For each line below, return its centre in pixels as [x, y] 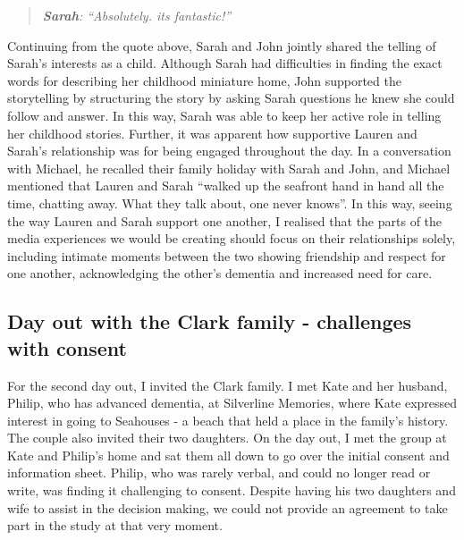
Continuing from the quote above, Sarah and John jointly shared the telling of [222, 45]
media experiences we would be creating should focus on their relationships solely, [232, 238]
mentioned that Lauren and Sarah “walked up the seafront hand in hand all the [226, 186]
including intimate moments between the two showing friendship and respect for [227, 255]
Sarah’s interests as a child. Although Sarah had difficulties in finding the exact [225, 63]
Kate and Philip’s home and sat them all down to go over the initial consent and [228, 455]
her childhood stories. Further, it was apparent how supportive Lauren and [212, 133]
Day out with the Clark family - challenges [210, 321]
